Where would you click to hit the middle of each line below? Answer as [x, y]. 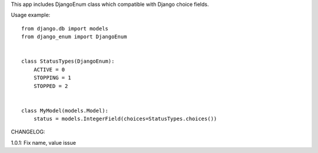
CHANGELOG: [28, 132]
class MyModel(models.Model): [65, 110]
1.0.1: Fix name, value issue [44, 142]
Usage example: [31, 15]
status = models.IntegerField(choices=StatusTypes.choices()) [125, 119]
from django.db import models [65, 28]
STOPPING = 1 [52, 78]
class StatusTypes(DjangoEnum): [68, 61]
